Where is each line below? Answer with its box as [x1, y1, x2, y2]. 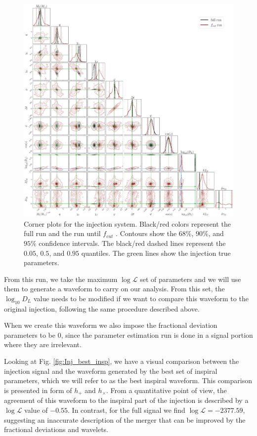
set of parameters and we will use [140, 274, 241, 284]
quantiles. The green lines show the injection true [81, 247, 231, 258]
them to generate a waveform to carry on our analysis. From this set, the [4, 283, 225, 294]
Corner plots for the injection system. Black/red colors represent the [24, 218, 231, 229]
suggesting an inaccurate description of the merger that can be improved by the [4, 414, 246, 425]
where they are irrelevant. [4, 339, 82, 350]
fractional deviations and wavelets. [4, 424, 108, 435]
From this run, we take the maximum [4, 274, 118, 284]
